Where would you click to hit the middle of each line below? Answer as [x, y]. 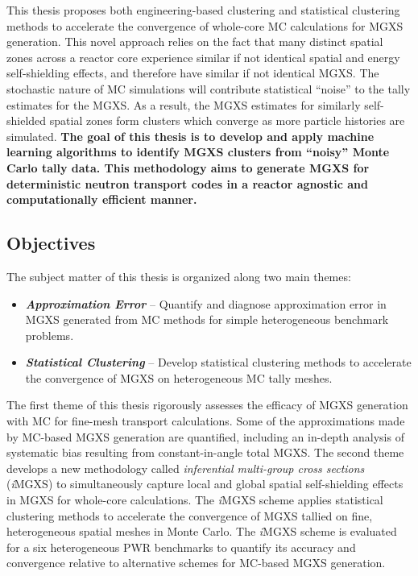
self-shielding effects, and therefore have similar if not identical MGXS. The [193, 73]
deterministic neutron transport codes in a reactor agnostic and [187, 183]
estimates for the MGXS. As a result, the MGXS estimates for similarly [184, 104]
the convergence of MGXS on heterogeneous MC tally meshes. [179, 377]
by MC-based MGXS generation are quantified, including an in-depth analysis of [205, 436]
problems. [50, 335]
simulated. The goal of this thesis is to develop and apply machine [190, 136]
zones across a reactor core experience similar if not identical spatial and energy [203, 57]
